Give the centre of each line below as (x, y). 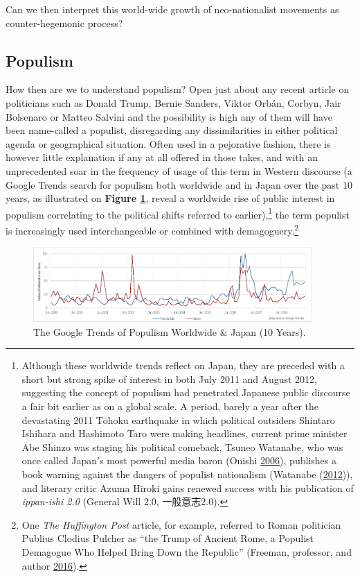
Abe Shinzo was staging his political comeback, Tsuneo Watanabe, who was (182, 447)
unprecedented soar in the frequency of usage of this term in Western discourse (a (179, 170)
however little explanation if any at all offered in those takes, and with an (162, 157)
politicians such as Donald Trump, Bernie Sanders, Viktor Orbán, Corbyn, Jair (173, 102)
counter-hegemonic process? (64, 23)
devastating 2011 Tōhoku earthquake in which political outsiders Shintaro (178, 419)
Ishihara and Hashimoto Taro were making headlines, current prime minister (184, 433)
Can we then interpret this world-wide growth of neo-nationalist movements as (172, 9)
